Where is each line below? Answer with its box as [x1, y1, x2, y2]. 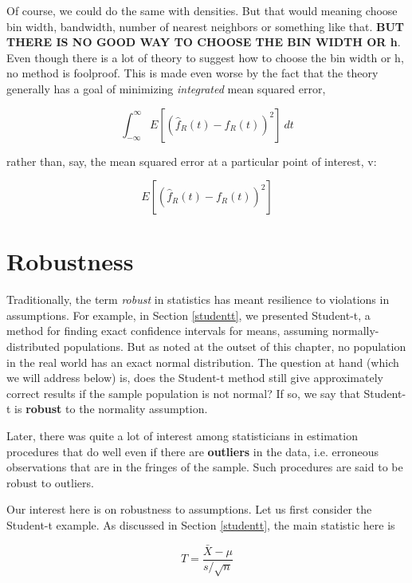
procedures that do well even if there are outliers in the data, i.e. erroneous [6, 443, 379, 459]
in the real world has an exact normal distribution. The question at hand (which [6, 353, 399, 370]
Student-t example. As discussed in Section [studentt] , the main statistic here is [6, 517, 395, 533]
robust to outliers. [6, 474, 94, 490]
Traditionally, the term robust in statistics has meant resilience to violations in [6, 291, 390, 308]
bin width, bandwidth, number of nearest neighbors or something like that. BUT [6, 18, 405, 34]
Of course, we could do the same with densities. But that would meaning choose [6, 2, 398, 18]
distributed [6, 338, 61, 355]
